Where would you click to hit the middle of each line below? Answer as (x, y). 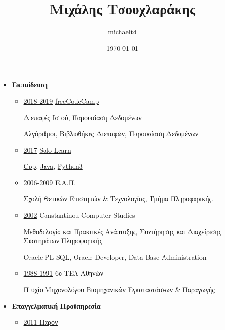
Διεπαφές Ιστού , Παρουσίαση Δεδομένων (82, 117)
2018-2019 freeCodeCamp (61, 101)
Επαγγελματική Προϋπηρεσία (56, 306)
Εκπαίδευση (30, 85)
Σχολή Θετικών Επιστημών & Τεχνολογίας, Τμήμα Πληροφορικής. (118, 198)
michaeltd (122, 32)
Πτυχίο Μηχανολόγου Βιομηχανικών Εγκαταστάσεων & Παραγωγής (119, 290)
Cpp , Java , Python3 (53, 166)
